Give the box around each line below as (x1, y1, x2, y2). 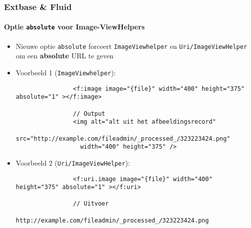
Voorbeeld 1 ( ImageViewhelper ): (15, 67, 116, 77)
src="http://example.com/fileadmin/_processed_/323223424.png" (15, 135, 231, 142)
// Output (73, 110, 105, 117)
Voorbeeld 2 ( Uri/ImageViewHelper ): (15, 157, 130, 168)
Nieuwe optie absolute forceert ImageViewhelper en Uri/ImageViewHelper (15, 40, 248, 51)
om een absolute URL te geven (15, 50, 114, 61)
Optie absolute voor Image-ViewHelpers (4, 21, 145, 32)
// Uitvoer (73, 200, 109, 208)
